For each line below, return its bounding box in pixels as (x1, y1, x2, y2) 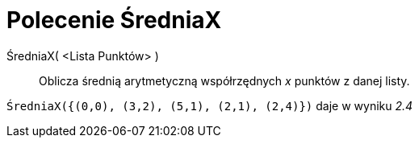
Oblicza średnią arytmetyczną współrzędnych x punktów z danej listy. (39, 73, 410, 88)
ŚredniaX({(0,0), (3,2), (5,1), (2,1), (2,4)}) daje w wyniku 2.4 (6, 98, 413, 113)
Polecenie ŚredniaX (6, 6, 222, 34)
